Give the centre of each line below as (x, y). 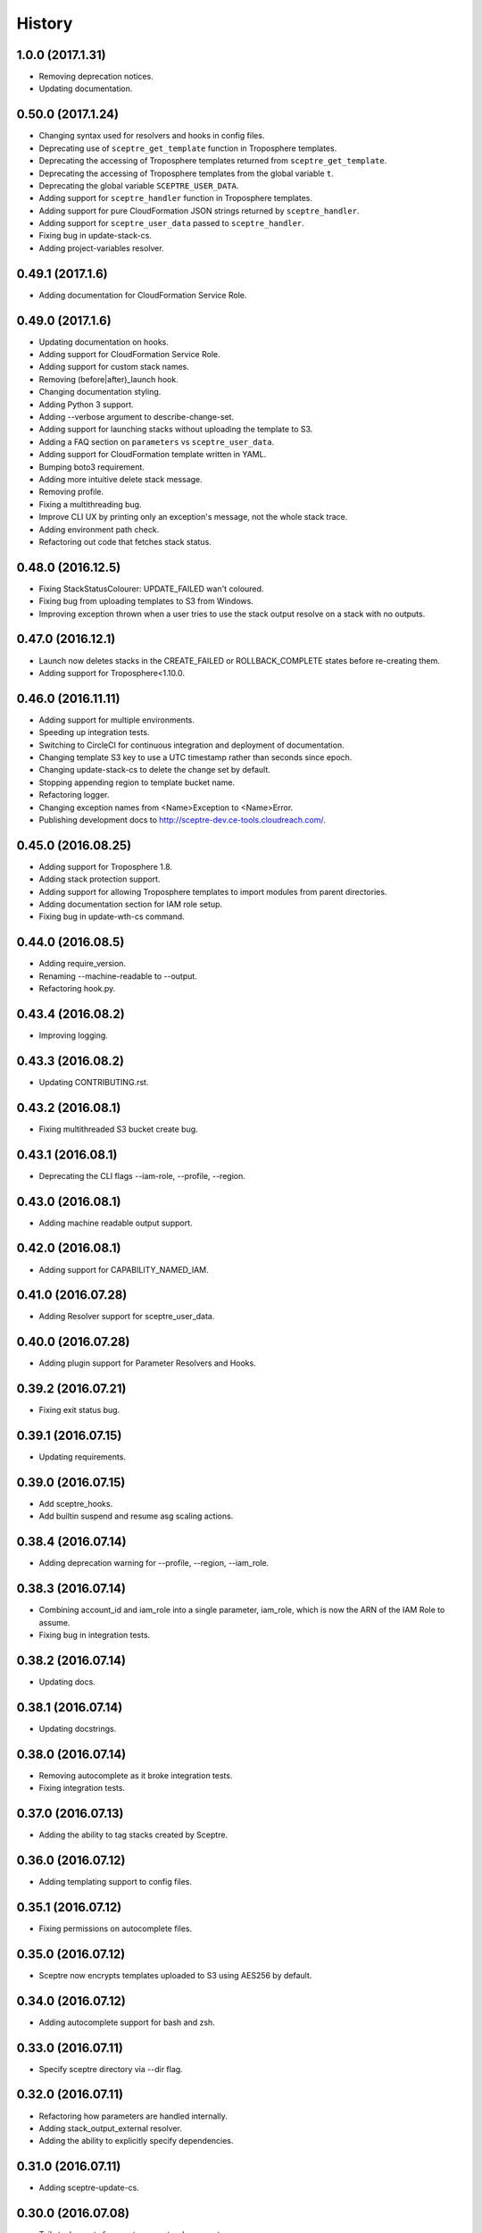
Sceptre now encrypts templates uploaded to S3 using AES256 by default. (175, 1975)
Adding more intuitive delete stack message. (120, 479)
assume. (54, 1622)
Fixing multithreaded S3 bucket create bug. (118, 1129)
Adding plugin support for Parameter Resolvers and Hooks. (147, 1363)
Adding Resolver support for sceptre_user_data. (127, 1317)
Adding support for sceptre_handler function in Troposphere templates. (175, 198)
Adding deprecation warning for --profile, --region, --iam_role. (154, 1563)
